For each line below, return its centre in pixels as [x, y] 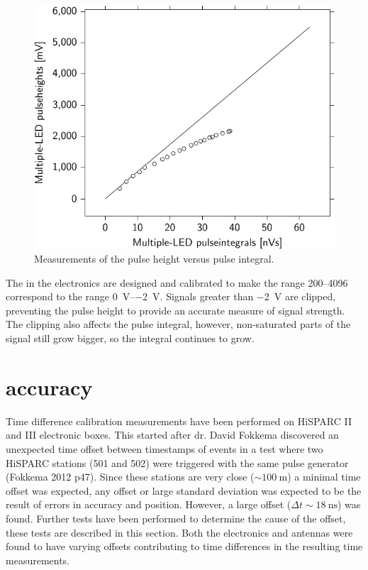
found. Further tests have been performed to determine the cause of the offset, [176, 518]
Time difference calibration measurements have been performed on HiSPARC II [179, 421]
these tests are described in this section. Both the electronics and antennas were [179, 532]
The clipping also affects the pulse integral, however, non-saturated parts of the [178, 324]
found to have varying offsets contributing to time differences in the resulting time [184, 546]
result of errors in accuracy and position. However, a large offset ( [149, 504]
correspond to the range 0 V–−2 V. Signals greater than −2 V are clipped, [171, 296]
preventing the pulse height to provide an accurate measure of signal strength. [175, 310]
